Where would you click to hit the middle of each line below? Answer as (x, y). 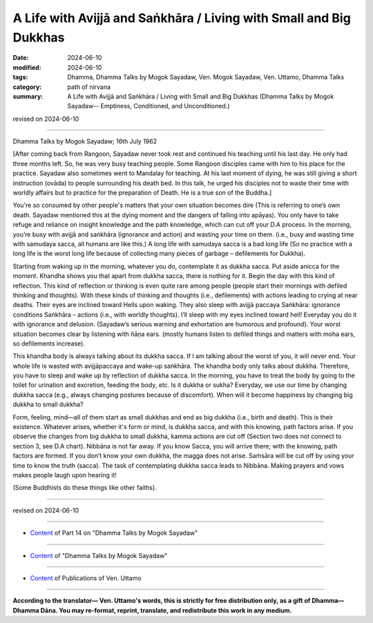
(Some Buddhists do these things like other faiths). (85, 488)
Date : (21, 58)
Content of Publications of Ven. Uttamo (86, 578)
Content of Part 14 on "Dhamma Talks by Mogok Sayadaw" (114, 533)
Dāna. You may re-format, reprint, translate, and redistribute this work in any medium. (166, 610)
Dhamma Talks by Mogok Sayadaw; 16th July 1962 (85, 141)
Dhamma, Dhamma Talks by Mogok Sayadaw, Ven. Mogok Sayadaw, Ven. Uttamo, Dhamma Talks (206, 77)
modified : (27, 67)
